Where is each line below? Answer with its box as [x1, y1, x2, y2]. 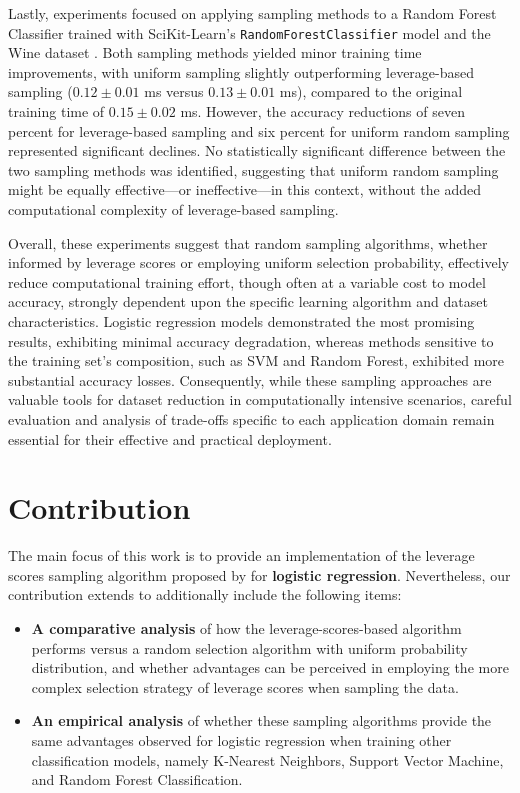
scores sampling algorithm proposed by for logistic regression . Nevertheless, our [8, 564, 511, 585]
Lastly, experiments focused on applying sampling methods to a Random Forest [8, 3, 497, 23]
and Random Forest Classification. [31, 769, 243, 790]
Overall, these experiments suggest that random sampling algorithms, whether [8, 232, 488, 253]
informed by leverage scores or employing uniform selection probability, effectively [8, 252, 509, 273]
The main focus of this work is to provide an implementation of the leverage [8, 545, 475, 566]
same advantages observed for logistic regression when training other [31, 730, 452, 750]
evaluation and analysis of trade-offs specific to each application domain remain [8, 408, 495, 429]
